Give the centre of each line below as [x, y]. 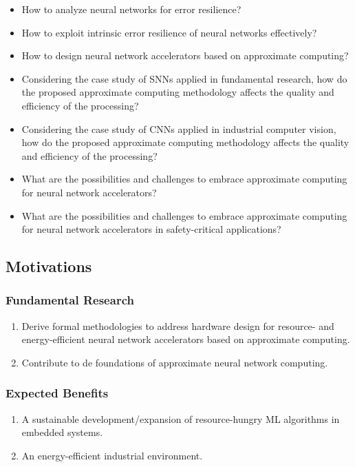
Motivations [49, 266]
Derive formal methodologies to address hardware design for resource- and [178, 325]
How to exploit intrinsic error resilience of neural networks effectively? [169, 32]
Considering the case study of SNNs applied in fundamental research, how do [184, 78]
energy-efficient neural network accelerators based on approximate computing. [186, 339]
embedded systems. [62, 432]
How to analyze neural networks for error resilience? [131, 9]
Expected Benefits [57, 393]
